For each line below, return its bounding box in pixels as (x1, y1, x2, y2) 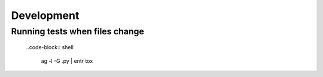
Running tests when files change (11, 26, 145, 37)
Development (11, 9, 80, 22)
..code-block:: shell (26, 44, 74, 51)
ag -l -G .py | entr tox (41, 57, 93, 65)
